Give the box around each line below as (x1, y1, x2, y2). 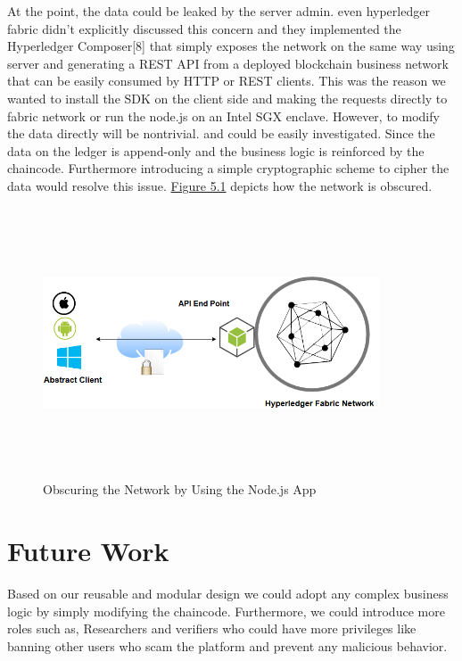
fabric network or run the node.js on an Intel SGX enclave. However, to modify (7, 106, 440, 125)
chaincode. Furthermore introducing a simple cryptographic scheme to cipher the (7, 159, 450, 178)
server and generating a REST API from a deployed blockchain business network (7, 54, 449, 72)
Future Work (7, 533, 169, 569)
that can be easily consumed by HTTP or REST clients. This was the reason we (7, 71, 446, 90)
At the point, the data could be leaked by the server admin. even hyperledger (7, 2, 430, 20)
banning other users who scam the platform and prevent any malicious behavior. (7, 636, 448, 655)
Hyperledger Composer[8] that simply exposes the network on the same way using (7, 37, 455, 55)
